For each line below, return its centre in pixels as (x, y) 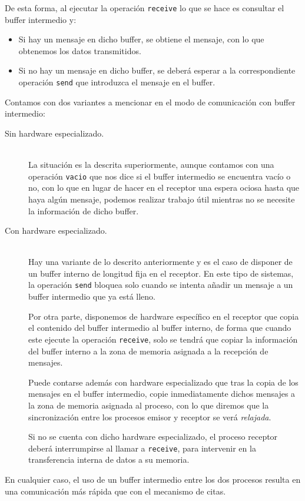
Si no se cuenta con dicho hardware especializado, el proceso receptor (153, 437)
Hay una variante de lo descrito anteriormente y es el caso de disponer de (160, 262)
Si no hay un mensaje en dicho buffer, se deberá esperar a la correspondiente (157, 70)
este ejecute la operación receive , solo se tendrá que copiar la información (163, 339)
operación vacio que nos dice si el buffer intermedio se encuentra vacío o (160, 176)
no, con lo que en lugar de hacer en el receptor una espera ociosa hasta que (164, 188)
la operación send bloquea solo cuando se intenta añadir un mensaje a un (161, 285)
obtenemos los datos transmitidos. (80, 50)
